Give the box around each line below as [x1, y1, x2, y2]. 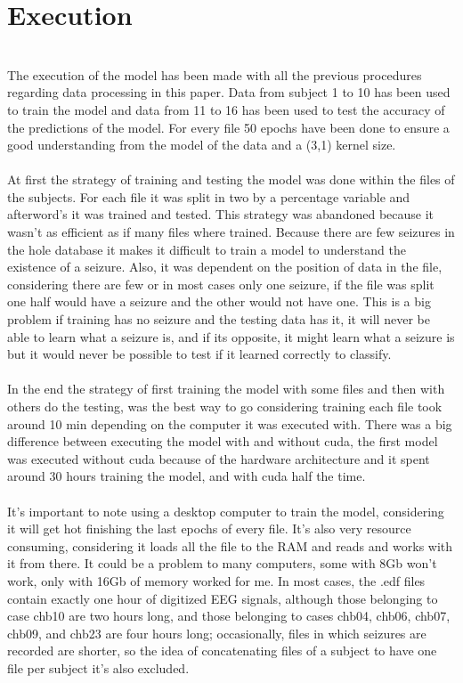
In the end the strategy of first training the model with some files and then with [7, 379, 445, 398]
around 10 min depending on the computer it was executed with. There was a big [7, 414, 452, 433]
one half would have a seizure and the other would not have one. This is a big [7, 292, 431, 311]
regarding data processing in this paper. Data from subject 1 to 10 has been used [7, 83, 451, 102]
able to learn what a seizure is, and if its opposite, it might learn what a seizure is [7, 327, 455, 346]
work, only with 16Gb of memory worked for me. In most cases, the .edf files [7, 571, 426, 589]
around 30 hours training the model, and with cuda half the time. [7, 467, 366, 485]
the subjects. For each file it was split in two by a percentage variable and [7, 187, 410, 206]
